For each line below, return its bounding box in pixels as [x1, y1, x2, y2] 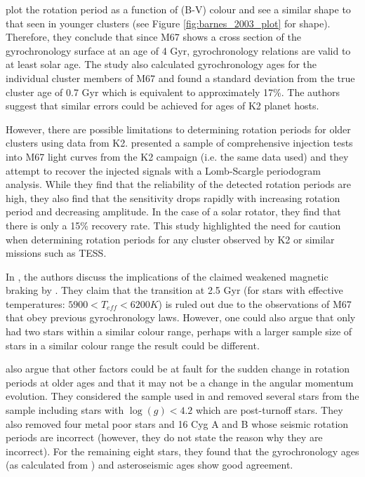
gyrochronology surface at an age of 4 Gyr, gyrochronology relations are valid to [6, 43, 351, 58]
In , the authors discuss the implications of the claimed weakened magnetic [6, 269, 328, 283]
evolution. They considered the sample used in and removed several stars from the [6, 389, 359, 403]
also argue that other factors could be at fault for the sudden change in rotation [6, 361, 350, 376]
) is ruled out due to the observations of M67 [158, 296, 352, 311]
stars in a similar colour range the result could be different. [6, 337, 260, 352]
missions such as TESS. [6, 246, 107, 260]
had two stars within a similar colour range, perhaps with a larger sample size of [6, 324, 352, 339]
